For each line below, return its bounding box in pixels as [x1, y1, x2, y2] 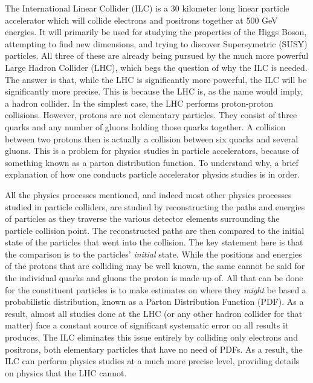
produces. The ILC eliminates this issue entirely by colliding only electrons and [5, 331, 298, 344]
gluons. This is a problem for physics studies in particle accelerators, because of [5, 144, 299, 157]
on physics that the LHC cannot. [5, 366, 127, 379]
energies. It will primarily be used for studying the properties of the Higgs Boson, [5, 25, 307, 38]
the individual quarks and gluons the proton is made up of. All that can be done [5, 271, 303, 284]
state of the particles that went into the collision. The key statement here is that [5, 236, 303, 248]
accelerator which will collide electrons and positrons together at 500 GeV [5, 13, 278, 26]
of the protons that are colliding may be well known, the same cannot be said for [5, 259, 305, 272]
